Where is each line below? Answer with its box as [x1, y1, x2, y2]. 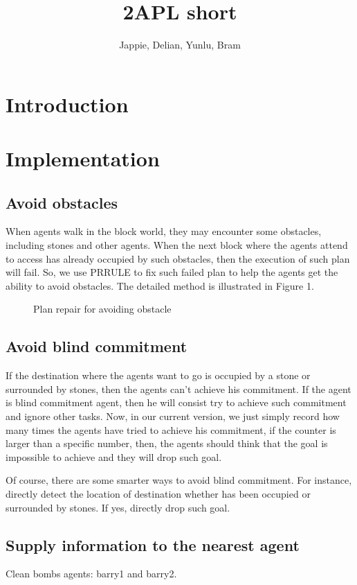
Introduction [6, 89, 129, 118]
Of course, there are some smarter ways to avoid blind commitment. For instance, [6, 473, 352, 487]
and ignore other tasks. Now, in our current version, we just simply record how [6, 409, 340, 424]
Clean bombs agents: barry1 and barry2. [6, 566, 177, 581]
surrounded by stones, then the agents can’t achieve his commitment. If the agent [6, 381, 351, 396]
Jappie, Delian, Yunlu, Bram [119, 37, 241, 52]
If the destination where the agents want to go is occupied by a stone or [6, 368, 311, 383]
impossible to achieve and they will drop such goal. [6, 449, 222, 464]
